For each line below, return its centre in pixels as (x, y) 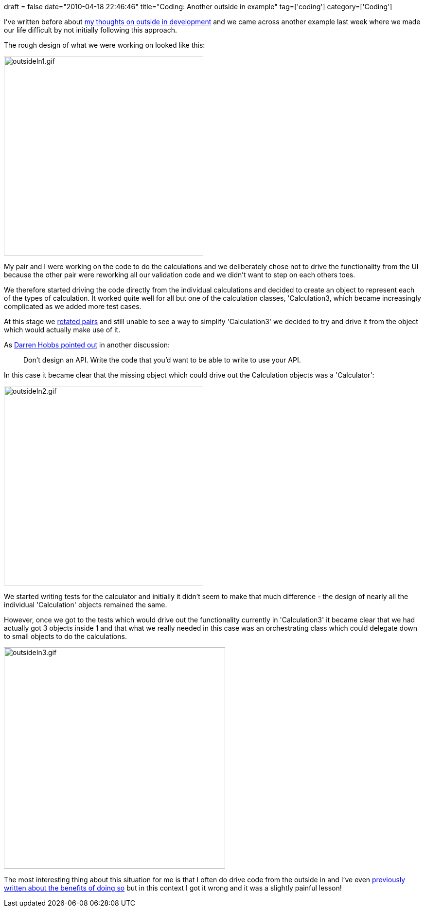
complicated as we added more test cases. (73, 306)
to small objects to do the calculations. (65, 636)
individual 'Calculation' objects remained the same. (86, 605)
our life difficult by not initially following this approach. (90, 30)
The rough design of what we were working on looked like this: (105, 45)
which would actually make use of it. (62, 330)
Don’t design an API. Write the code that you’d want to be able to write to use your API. (162, 360)
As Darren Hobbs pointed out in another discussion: (87, 345)
